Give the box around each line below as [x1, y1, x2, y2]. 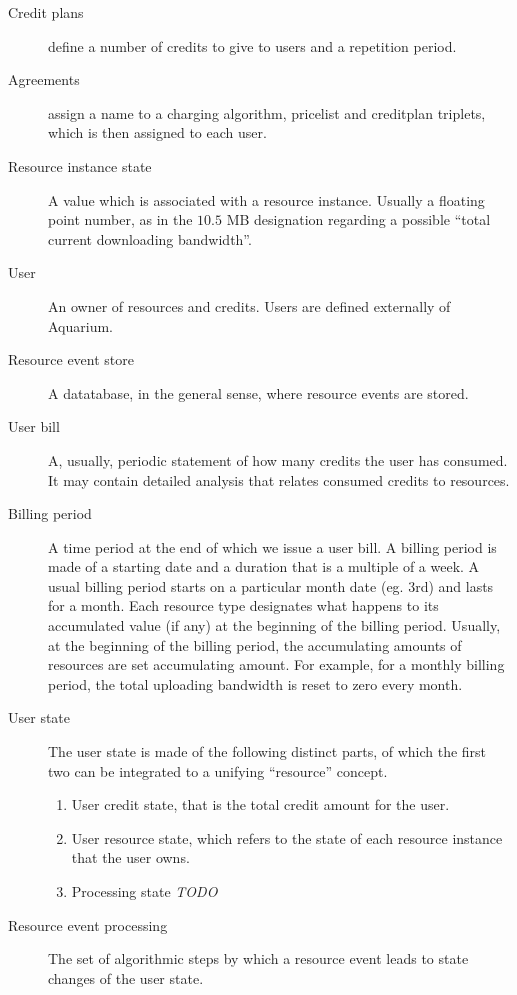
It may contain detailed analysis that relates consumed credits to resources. [48, 469, 510, 490]
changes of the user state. [48, 967, 204, 988]
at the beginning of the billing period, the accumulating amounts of [48, 634, 462, 655]
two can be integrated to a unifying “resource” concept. [48, 760, 388, 781]
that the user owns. [71, 847, 190, 868]
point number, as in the [48, 209, 193, 230]
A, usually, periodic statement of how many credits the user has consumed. [48, 449, 508, 470]
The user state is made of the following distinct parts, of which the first [48, 741, 487, 762]
